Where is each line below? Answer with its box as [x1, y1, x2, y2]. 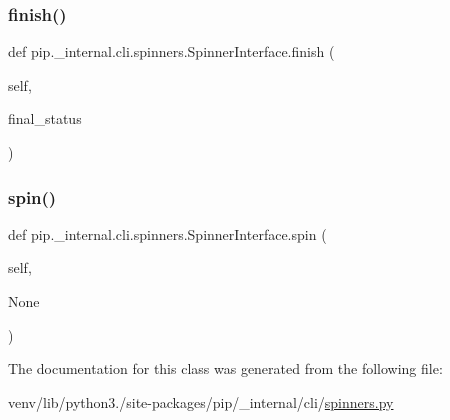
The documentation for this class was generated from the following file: [8, 358, 443, 379]
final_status [8, 108, 82, 129]
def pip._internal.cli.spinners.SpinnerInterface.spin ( [8, 223, 327, 244]
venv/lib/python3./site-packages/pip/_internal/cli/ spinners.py [8, 391, 394, 412]
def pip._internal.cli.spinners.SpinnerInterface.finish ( [8, 41, 335, 62]
